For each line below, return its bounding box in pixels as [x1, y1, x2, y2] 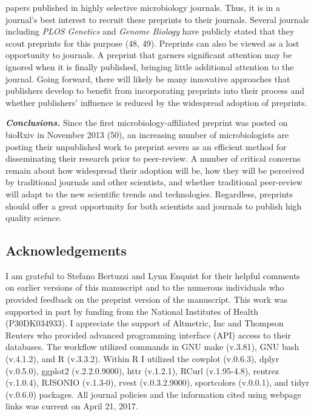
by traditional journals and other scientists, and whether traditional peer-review [5, 176, 302, 188]
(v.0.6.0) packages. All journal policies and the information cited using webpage [5, 388, 302, 400]
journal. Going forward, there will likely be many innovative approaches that [5, 72, 290, 85]
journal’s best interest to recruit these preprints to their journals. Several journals [5, 13, 309, 25]
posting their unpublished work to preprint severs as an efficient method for [5, 140, 287, 153]
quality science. [5, 211, 62, 224]
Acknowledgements [5, 241, 127, 260]
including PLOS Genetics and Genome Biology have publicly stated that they [5, 25, 295, 38]
